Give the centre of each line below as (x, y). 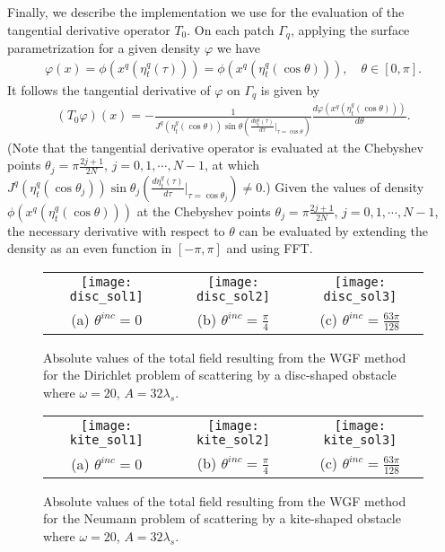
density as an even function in (90, 248)
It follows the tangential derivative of (109, 89)
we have (238, 48)
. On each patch (231, 29)
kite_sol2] (233, 440)
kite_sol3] (360, 440)
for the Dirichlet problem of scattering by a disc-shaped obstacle (220, 375)
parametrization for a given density (104, 48)
